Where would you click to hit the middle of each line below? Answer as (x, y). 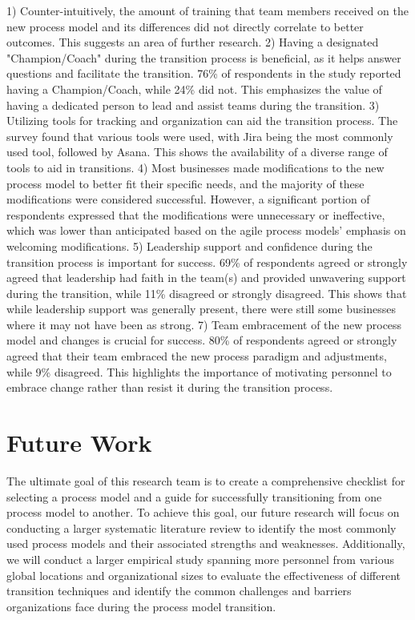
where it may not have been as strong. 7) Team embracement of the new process (204, 324)
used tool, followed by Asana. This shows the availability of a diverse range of (197, 152)
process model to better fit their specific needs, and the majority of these (185, 183)
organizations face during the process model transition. (141, 606)
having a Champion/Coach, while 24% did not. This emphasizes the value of (194, 89)
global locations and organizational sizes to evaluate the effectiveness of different (203, 575)
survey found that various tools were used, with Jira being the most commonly (200, 136)
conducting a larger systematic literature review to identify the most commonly (201, 527)
